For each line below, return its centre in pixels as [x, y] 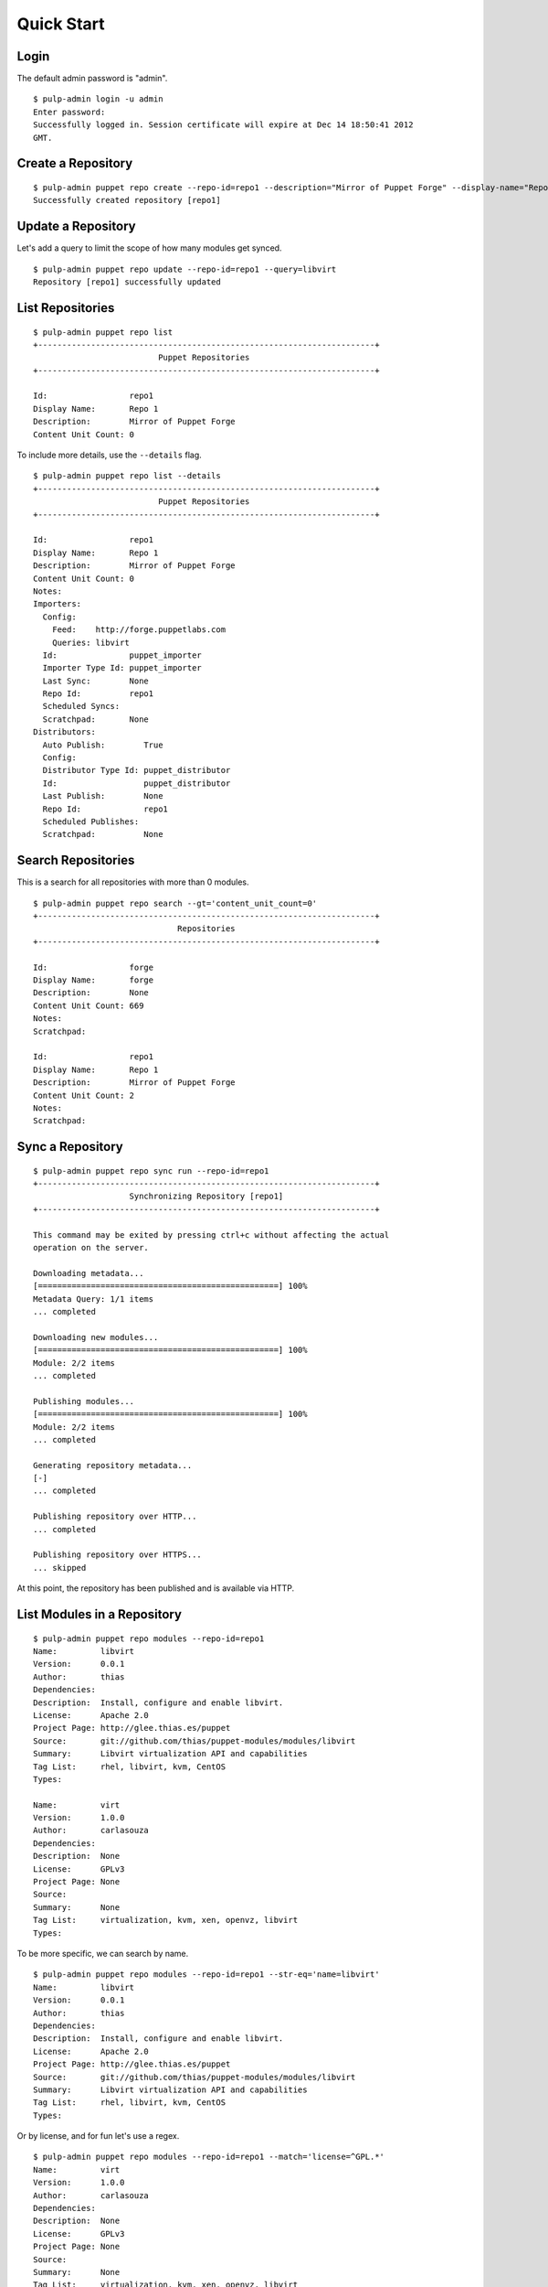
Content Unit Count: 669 [89, 1005]
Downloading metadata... [89, 1273]
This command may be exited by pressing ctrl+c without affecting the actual [211, 1235]
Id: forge [94, 967]
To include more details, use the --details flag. [110, 455]
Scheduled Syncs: [81, 706]
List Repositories [66, 308]
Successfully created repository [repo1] [127, 200]
